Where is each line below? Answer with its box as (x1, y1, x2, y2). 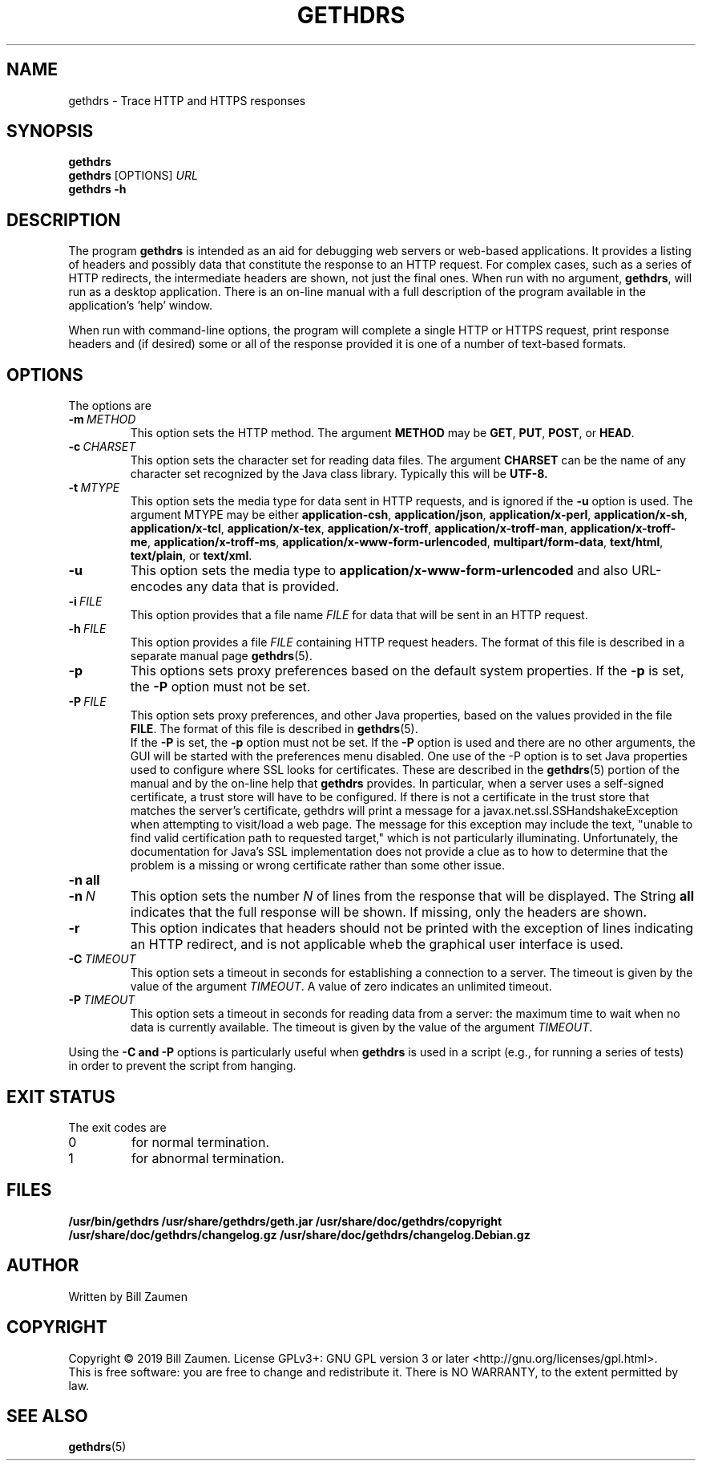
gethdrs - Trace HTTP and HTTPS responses (68, 93, 306, 107)
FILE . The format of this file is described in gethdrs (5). (130, 722, 418, 736)
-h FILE (68, 622, 107, 636)
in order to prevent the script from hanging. (68, 1059, 297, 1073)
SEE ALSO (6, 1405, 88, 1426)
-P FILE (68, 695, 107, 709)
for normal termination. (131, 1133, 270, 1150)
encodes (130, 578, 183, 595)
